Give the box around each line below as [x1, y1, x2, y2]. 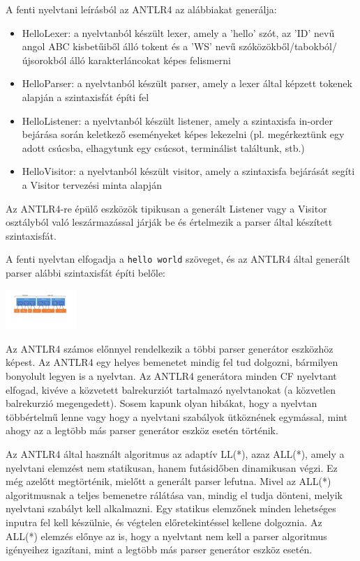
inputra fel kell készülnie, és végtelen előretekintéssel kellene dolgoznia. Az [6, 514, 322, 529]
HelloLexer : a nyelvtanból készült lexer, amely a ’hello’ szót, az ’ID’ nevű [22, 25, 335, 40]
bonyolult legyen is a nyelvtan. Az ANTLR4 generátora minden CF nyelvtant [6, 369, 337, 383]
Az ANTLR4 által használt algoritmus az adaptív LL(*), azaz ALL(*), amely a [6, 447, 345, 461]
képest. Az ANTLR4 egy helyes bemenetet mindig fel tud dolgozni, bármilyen [6, 355, 338, 369]
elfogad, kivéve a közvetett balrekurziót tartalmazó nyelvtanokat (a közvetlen [6, 382, 336, 397]
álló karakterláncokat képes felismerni [69, 52, 231, 67]
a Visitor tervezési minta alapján [22, 177, 162, 192]
